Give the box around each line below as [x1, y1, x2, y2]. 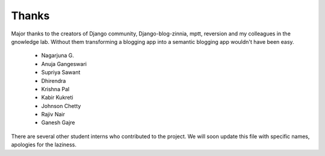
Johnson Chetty [41, 102, 81, 109]
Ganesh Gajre [41, 119, 75, 126]
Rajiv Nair [41, 111, 66, 118]
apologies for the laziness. [11, 141, 77, 148]
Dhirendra [41, 77, 66, 84]
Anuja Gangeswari [41, 60, 87, 67]
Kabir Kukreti [41, 94, 73, 101]
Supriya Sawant [41, 69, 81, 76]
